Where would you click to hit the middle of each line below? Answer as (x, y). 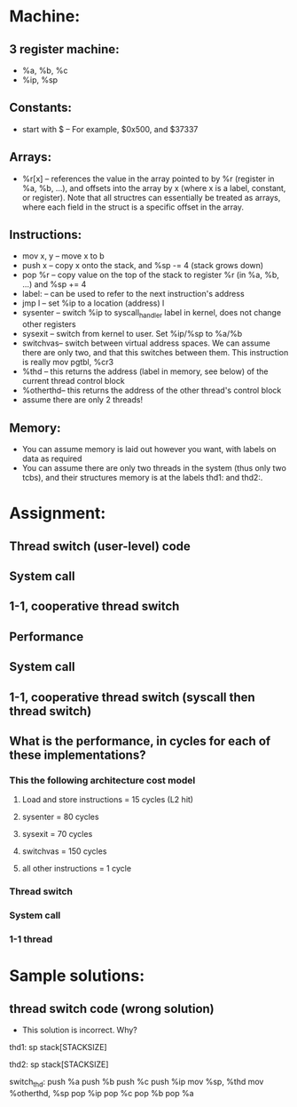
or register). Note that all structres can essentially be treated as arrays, (151, 197)
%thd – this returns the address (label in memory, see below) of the (145, 371)
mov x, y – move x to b (63, 256)
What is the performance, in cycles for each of (140, 741)
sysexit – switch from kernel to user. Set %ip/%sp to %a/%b (132, 334)
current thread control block (74, 381)
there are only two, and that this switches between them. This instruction (155, 353)
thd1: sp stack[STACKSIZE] (59, 1047)
